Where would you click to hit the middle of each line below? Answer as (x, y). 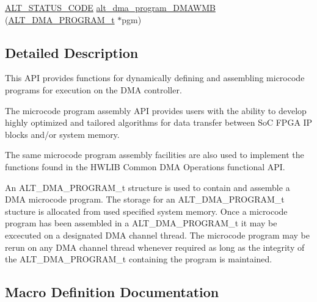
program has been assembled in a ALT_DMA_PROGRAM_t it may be (141, 223)
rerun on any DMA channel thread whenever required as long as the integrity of (155, 247)
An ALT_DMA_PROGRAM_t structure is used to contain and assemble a (148, 187)
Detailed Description (72, 52)
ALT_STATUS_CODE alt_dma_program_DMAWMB (110, 7)
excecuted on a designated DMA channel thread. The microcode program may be (157, 235)
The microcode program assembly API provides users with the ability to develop (156, 110)
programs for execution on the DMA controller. (93, 89)
